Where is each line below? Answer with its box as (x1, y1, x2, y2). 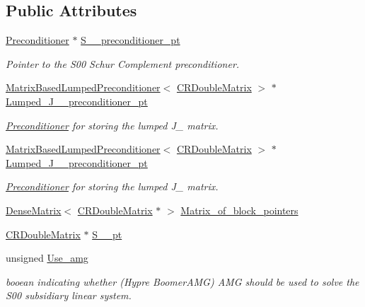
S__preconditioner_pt (81, 33, 180, 47)
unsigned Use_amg (6, 250, 88, 265)
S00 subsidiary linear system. (6, 288, 132, 303)
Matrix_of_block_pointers (180, 202, 299, 217)
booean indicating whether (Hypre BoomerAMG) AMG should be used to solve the (6, 274, 359, 289)
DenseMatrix (6, 202, 62, 217)
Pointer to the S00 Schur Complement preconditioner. (6, 56, 240, 71)
